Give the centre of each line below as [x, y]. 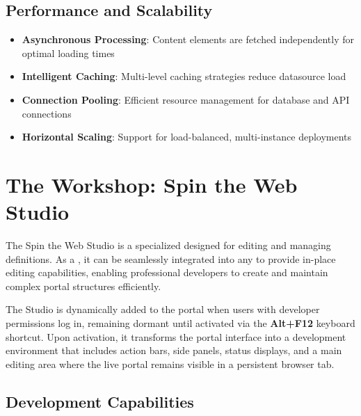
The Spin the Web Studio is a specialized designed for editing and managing [168, 245]
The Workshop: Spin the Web [152, 184]
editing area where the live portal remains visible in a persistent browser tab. [170, 363]
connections [47, 113]
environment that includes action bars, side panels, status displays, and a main [174, 350]
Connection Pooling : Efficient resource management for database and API [186, 99]
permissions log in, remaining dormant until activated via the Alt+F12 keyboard [180, 323]
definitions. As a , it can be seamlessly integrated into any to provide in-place [171, 258]
